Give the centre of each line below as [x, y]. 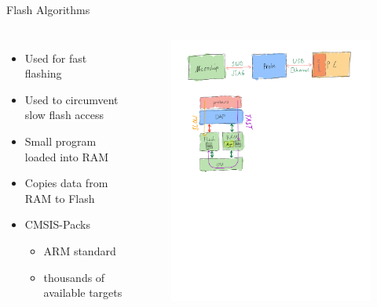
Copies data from [66, 183]
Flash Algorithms [48, 9]
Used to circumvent [71, 99]
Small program [60, 141]
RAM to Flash [60, 198]
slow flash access [64, 115]
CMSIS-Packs [57, 224]
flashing [43, 73]
